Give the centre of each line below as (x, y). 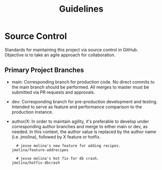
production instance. (32, 112)
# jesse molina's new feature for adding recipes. (69, 146)
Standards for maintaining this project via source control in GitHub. (71, 50)
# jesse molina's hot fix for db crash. (58, 158)
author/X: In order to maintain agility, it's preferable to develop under (80, 121)
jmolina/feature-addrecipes (40, 150)
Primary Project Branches (44, 70)
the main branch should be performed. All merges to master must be (80, 87)
